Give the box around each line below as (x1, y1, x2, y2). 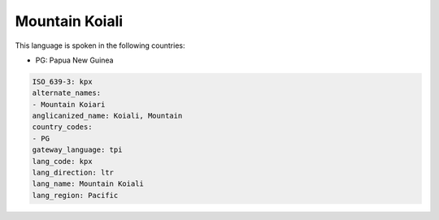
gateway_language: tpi (32, 145, 123, 154)
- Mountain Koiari (32, 100, 106, 109)
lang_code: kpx (32, 157, 93, 166)
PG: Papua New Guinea (35, 55, 114, 65)
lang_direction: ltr (32, 168, 114, 178)
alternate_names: (32, 88, 102, 97)
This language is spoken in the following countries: (15, 41, 185, 50)
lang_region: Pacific (32, 191, 119, 200)
